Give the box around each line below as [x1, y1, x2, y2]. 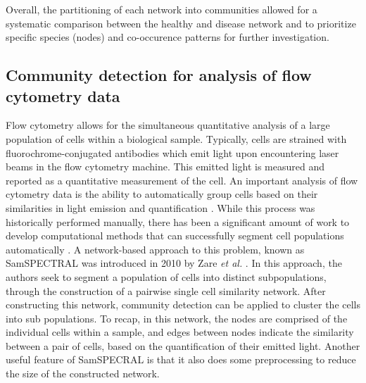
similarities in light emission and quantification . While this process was [6, 200, 315, 215]
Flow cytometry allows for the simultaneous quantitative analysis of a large [6, 118, 330, 132]
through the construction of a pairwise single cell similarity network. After [6, 283, 326, 298]
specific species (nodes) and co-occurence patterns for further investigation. [6, 30, 329, 44]
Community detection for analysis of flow [6, 64, 312, 86]
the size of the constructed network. [6, 366, 160, 381]
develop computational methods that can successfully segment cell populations [6, 228, 344, 243]
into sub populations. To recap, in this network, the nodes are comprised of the [6, 310, 348, 325]
